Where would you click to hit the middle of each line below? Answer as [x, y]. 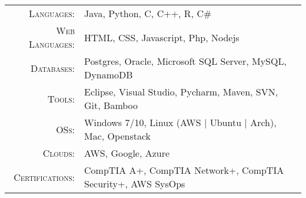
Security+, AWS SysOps [135, 184]
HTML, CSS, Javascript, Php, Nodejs [162, 37]
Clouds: [59, 153]
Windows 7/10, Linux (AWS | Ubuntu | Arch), [180, 122]
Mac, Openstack [118, 136]
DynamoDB [109, 75]
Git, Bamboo [111, 105]
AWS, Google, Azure [127, 153]
